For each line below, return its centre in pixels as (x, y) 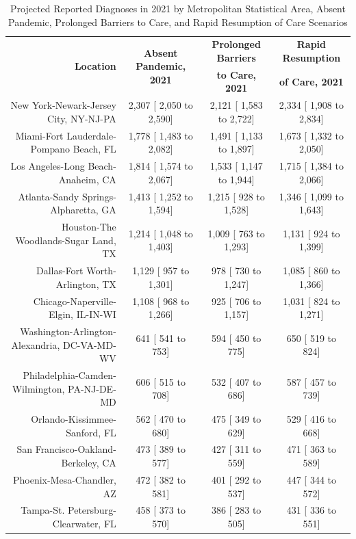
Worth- (101, 271)
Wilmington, (38, 388)
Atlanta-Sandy (49, 196)
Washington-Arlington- (68, 331)
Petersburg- (92, 510)
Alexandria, (36, 344)
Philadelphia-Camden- (69, 375)
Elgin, (61, 314)
